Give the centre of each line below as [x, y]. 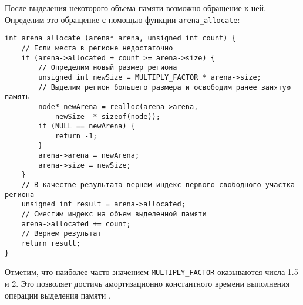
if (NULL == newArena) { [87, 126]
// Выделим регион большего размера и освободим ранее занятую [164, 87]
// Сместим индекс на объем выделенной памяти [114, 214]
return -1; [76, 136]
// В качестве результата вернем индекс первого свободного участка [158, 185]
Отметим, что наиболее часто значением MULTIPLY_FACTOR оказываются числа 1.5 [151, 272]
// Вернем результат [61, 234]
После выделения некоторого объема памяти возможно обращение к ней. [135, 8]
